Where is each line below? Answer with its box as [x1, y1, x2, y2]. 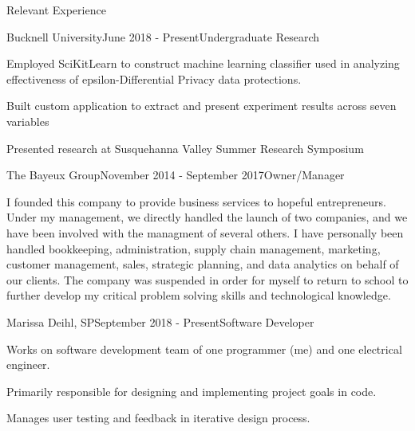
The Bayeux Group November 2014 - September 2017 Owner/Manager [6, 167, 345, 183]
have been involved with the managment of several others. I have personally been [6, 224, 404, 241]
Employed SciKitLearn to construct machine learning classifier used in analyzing [6, 55, 400, 72]
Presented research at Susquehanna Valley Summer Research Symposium [6, 139, 364, 156]
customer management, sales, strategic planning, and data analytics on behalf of [6, 256, 399, 272]
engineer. [6, 356, 50, 373]
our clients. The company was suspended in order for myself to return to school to [6, 271, 409, 288]
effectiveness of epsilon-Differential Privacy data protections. [6, 70, 302, 87]
